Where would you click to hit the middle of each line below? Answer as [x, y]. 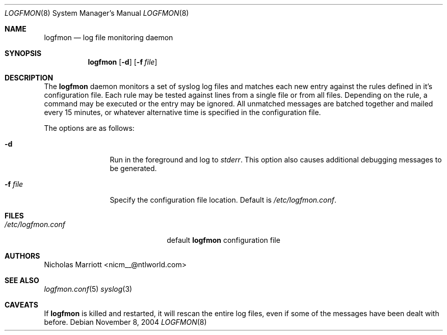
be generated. [133, 168]
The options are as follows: [89, 128]
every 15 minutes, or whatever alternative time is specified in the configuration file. [182, 112]
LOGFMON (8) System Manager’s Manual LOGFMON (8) [97, 13]
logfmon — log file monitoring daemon [109, 37]
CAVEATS [21, 305]
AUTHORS [22, 256]
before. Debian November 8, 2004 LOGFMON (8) [125, 322]
